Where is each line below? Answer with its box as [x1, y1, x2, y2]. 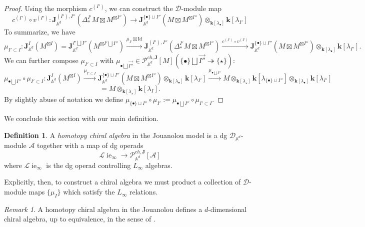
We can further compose [4, 54, 78, 65]
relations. [129, 186, 158, 197]
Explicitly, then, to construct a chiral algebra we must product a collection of [4, 176, 241, 187]
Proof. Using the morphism [4, 3, 87, 13]
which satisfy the [63, 186, 115, 197]
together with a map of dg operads [37, 139, 143, 150]
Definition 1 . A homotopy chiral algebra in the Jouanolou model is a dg [4, 129, 227, 140]
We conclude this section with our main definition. [4, 113, 158, 123]
